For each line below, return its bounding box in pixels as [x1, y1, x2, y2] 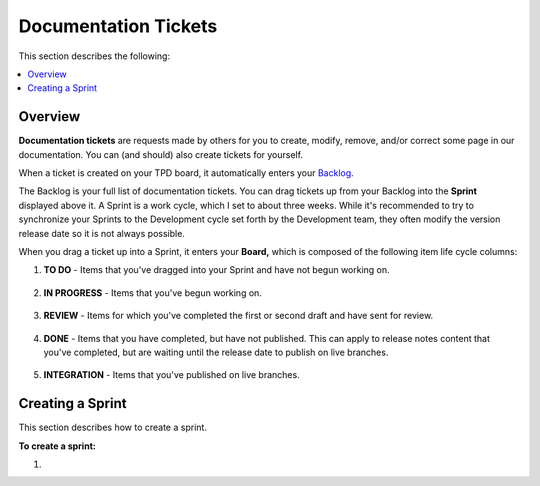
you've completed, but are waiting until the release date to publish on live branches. [43, 346, 389, 358]
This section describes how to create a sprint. [18, 421, 207, 434]
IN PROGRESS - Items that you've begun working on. [43, 286, 262, 299]
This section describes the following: [18, 50, 170, 62]
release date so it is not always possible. [18, 227, 185, 239]
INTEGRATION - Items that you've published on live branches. [43, 369, 300, 381]
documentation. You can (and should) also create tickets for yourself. [18, 148, 304, 160]
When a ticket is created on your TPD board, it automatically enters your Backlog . [18, 167, 354, 179]
